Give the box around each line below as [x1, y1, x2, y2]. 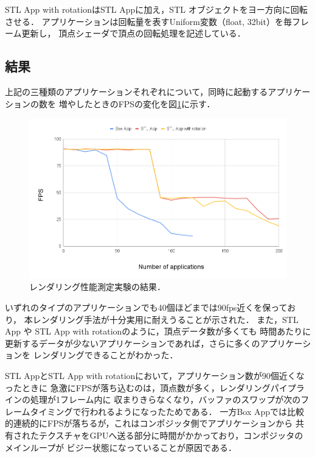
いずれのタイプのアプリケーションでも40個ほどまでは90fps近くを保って [5, 301, 288, 314]
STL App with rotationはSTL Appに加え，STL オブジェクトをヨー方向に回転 [5, 3, 308, 15]
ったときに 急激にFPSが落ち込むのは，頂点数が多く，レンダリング [5, 381, 271, 394]
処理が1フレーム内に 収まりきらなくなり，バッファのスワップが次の [30, 393, 301, 406]
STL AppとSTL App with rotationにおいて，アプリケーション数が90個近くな [5, 369, 305, 381]
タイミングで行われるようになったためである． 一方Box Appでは [30, 405, 288, 417]
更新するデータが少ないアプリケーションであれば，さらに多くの [5, 336, 260, 349]
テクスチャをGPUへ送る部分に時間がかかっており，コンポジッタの [38, 428, 303, 441]
